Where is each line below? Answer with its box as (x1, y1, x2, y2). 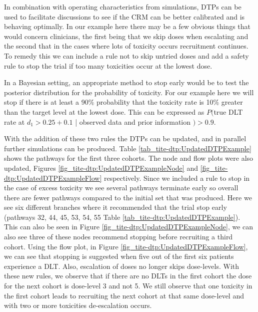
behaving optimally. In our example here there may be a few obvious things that (4, 21, 251, 32)
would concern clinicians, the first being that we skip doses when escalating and (4, 31, 248, 41)
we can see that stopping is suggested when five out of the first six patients (4, 251, 234, 261)
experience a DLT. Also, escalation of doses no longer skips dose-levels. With (4, 260, 239, 271)
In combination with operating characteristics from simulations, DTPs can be (4, 2, 241, 12)
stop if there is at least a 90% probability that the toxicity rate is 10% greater (4, 97, 243, 107)
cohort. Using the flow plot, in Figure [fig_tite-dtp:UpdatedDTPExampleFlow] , (4, 241, 248, 251)
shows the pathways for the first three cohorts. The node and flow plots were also (4, 153, 253, 163)
